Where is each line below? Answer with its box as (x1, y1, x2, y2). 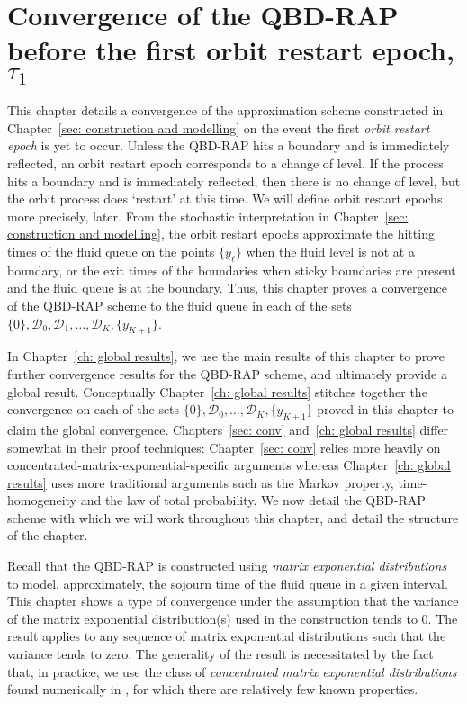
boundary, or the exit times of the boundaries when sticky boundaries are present (7, 260, 456, 279)
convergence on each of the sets (7, 400, 180, 419)
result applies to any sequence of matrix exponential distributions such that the (7, 627, 446, 645)
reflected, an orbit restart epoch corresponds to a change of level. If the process (7, 154, 444, 172)
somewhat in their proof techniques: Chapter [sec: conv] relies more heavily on (7, 438, 441, 456)
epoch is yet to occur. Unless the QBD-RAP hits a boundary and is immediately (7, 136, 450, 155)
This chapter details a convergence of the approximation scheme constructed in (7, 101, 444, 120)
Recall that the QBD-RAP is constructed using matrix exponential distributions (7, 556, 447, 575)
